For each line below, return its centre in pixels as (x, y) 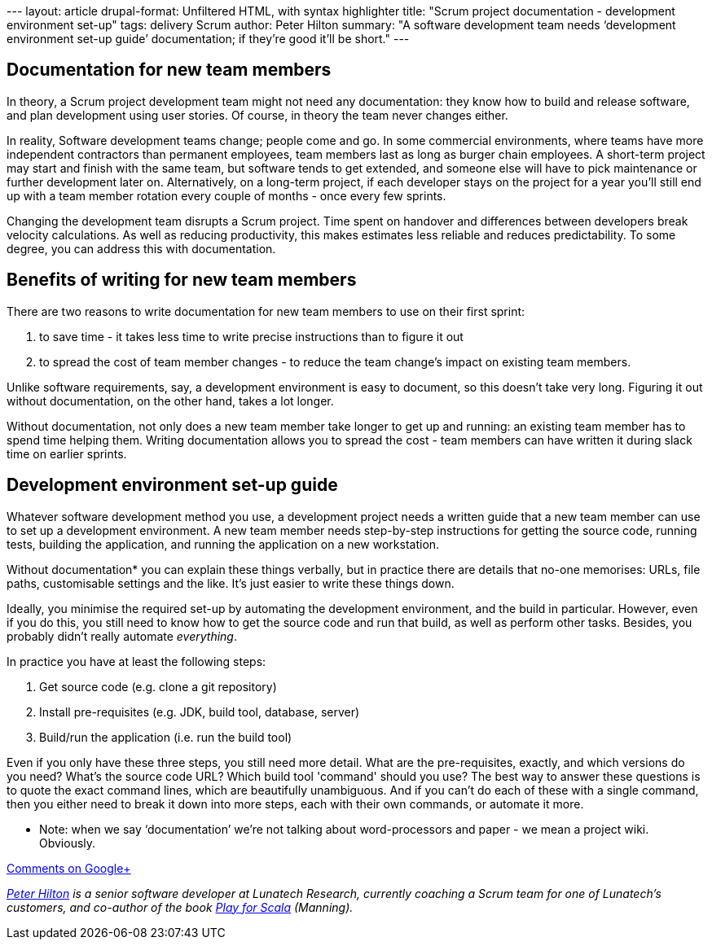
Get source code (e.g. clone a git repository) (158, 686)
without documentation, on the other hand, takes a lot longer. (170, 401)
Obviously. (68, 843)
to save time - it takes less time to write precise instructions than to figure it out (251, 336)
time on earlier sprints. (67, 453)
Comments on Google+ (69, 868)
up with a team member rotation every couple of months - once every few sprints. (226, 195)
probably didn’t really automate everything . (122, 636)
